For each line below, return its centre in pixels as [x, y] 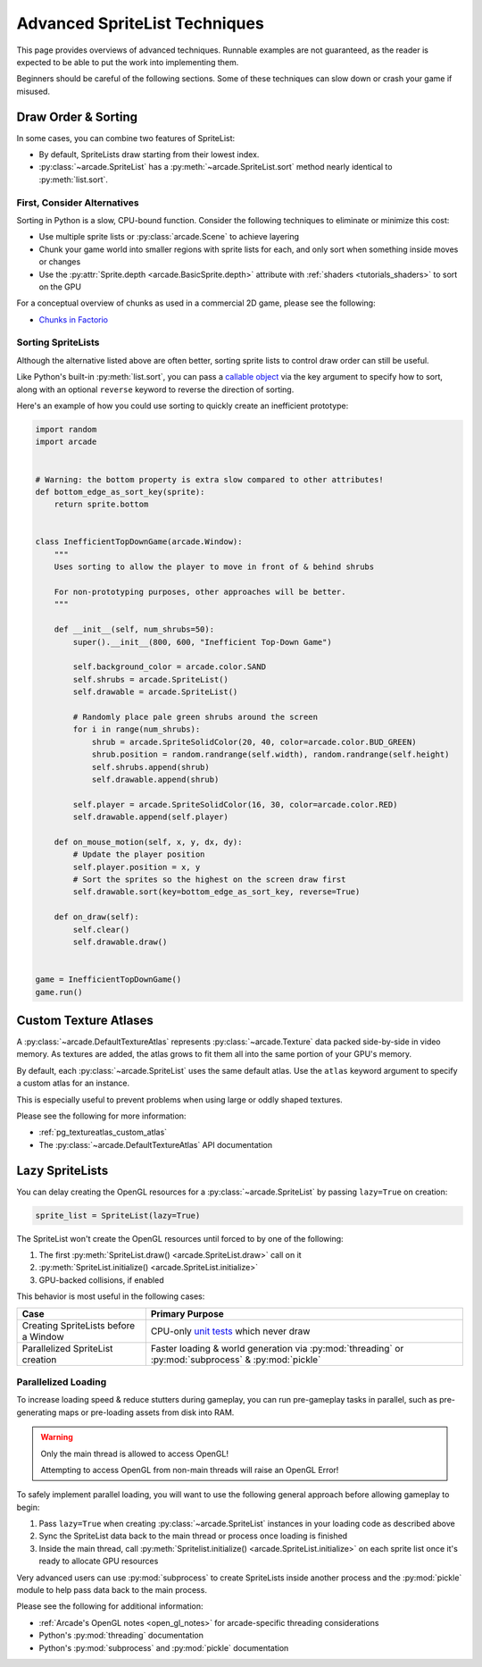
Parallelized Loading [62, 1382]
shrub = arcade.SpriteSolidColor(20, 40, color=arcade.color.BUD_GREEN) [254, 742]
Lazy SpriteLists [62, 1170]
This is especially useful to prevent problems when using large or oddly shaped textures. [179, 1100]
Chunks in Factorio [74, 319]
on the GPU [60, 287]
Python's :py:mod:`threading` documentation [121, 1636]
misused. [33, 91]
